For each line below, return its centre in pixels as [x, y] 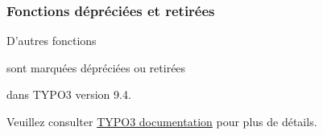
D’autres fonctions [52, 41]
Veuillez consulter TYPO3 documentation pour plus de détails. [162, 121]
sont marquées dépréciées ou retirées [96, 67]
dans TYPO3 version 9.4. [69, 94]
